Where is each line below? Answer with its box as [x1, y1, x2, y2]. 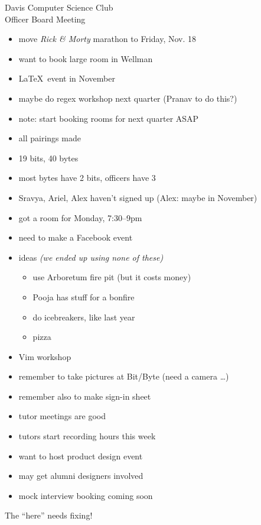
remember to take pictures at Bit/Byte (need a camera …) [18, 370, 229, 383]
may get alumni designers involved [18, 469, 143, 482]
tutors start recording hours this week [18, 430, 156, 442]
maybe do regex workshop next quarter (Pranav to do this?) [18, 92, 237, 104]
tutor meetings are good [18, 410, 106, 422]
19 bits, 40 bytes [18, 151, 79, 164]
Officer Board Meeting [5, 12, 86, 25]
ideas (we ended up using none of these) [18, 251, 164, 263]
